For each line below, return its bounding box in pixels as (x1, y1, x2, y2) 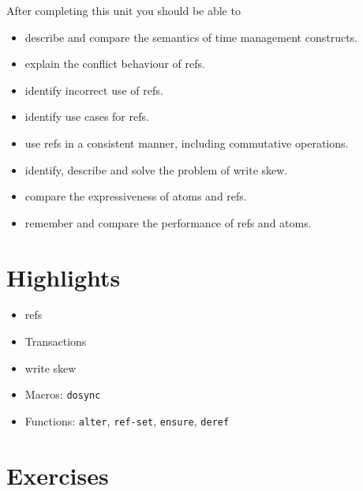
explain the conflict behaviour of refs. (24, 55, 205, 72)
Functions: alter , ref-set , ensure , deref (24, 412, 230, 429)
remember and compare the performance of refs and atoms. (24, 214, 312, 231)
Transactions (24, 333, 87, 350)
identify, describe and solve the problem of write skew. (24, 161, 288, 178)
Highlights (6, 260, 121, 293)
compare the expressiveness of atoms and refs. (24, 188, 247, 204)
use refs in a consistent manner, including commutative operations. (24, 134, 349, 151)
